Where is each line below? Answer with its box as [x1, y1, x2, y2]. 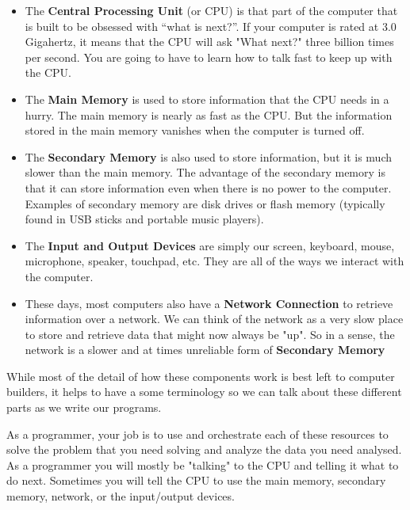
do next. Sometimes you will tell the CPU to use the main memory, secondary [6, 472, 386, 489]
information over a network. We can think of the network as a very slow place [25, 310, 404, 327]
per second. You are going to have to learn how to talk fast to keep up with [25, 48, 393, 65]
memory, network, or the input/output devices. [6, 488, 235, 504]
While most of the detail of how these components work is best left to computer [6, 367, 395, 384]
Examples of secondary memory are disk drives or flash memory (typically [25, 195, 385, 211]
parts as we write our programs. [6, 399, 162, 416]
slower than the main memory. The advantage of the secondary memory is [25, 164, 385, 181]
